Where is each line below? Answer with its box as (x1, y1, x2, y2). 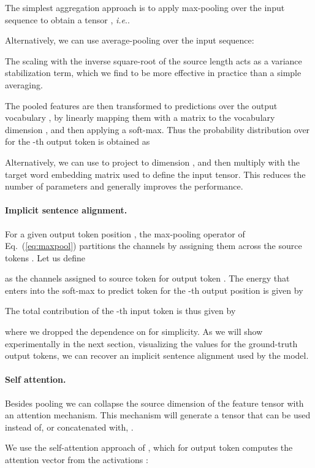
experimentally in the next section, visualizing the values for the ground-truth (5, 337, 298, 350)
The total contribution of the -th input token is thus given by (5, 304, 236, 317)
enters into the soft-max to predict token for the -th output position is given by (5, 283, 303, 296)
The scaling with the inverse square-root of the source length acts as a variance (5, 54, 302, 67)
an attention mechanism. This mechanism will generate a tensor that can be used (5, 409, 311, 421)
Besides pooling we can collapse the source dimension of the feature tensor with (5, 396, 304, 409)
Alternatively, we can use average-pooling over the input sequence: (5, 34, 254, 47)
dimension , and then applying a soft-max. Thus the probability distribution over (5, 123, 310, 136)
